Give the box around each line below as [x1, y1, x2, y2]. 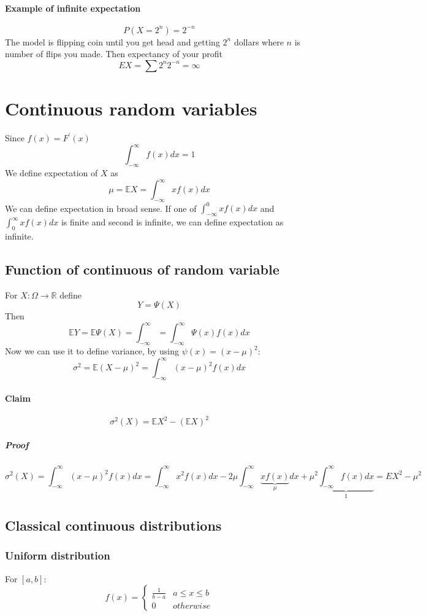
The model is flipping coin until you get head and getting [5, 35, 220, 48]
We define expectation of [5, 166, 98, 179]
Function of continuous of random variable [5, 259, 280, 278]
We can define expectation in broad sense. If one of [5, 201, 197, 214]
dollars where [234, 35, 284, 48]
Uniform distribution [5, 548, 110, 563]
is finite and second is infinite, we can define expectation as [61, 216, 284, 228]
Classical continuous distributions [5, 516, 222, 535]
